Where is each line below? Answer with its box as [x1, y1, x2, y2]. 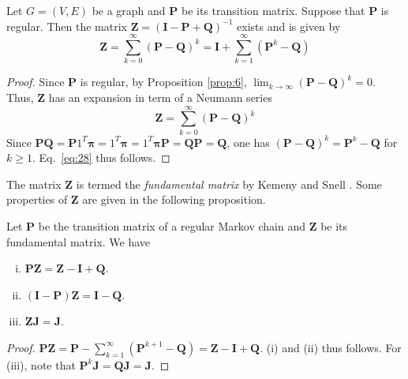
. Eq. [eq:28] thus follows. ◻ [32, 149, 170, 166]
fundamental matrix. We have [6, 233, 151, 250]
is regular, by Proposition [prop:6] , [80, 73, 247, 90]
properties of [6, 191, 68, 208]
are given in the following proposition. [82, 191, 266, 208]
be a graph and [92, 2, 166, 18]
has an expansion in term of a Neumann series [48, 88, 272, 105]
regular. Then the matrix [6, 17, 127, 34]
